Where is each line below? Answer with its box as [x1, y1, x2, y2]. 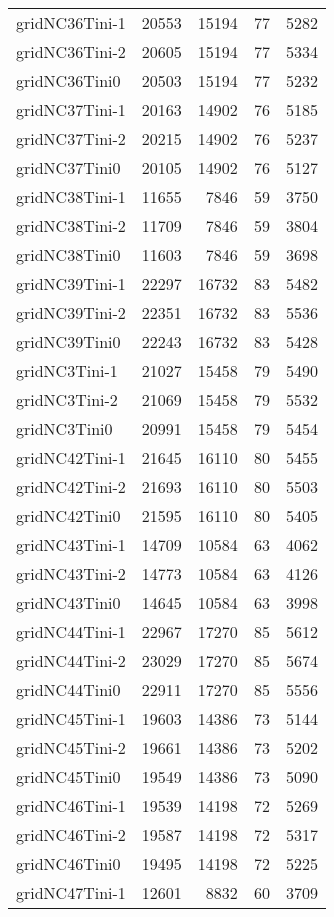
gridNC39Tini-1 [16, 272, 126, 295]
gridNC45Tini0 [16, 765, 121, 788]
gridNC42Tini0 [16, 504, 121, 527]
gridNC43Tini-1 [16, 533, 126, 556]
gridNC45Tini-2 [16, 736, 126, 759]
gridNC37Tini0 [16, 156, 121, 179]
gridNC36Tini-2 [16, 40, 126, 63]
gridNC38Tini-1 [16, 185, 126, 208]
